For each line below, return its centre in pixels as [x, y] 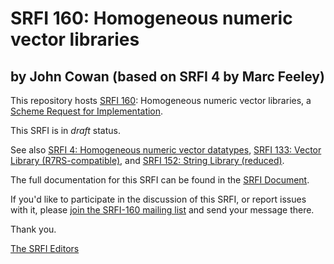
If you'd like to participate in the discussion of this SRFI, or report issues [158, 199]
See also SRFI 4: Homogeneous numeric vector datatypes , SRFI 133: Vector [166, 150]
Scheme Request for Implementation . [87, 111]
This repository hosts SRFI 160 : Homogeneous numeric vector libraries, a [161, 100]
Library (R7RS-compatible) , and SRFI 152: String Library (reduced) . [147, 160]
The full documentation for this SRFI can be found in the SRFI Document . [160, 180]
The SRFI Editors [45, 248]
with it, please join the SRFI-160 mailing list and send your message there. [162, 210]
